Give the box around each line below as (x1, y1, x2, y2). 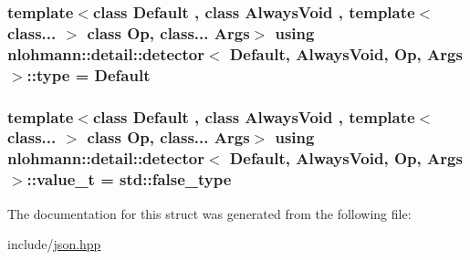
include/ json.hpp (7, 234, 101, 254)
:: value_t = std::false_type (26, 168, 232, 191)
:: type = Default (26, 63, 151, 86)
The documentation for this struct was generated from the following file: (7, 203, 412, 223)
